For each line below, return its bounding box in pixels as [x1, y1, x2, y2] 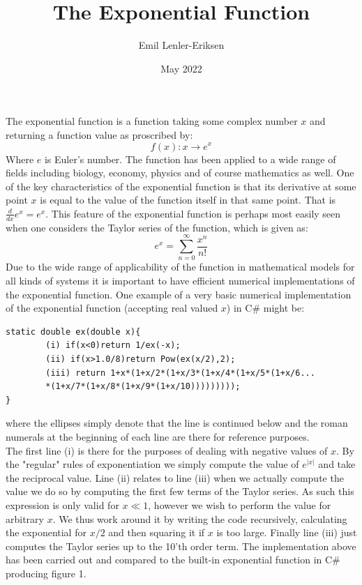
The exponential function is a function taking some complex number [6, 114, 298, 128]
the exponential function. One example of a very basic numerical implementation [6, 287, 352, 301]
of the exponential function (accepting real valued [6, 301, 218, 315]
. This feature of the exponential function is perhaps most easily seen [45, 206, 341, 220]
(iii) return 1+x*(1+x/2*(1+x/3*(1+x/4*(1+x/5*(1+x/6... [45, 367, 315, 378]
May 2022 [160, 61, 202, 75]
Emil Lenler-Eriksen [138, 38, 225, 52]
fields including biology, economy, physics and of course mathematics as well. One [6, 165, 354, 180]
